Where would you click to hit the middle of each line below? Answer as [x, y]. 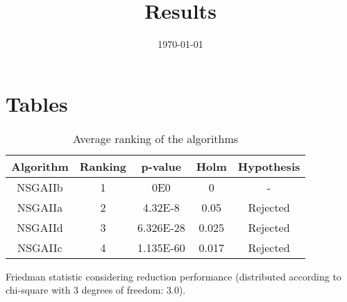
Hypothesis [269, 166]
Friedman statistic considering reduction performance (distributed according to [173, 276]
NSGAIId [40, 227]
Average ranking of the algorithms [156, 138]
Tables [37, 103]
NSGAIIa [40, 207]
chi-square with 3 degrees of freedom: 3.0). [96, 290]
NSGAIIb [40, 187]
